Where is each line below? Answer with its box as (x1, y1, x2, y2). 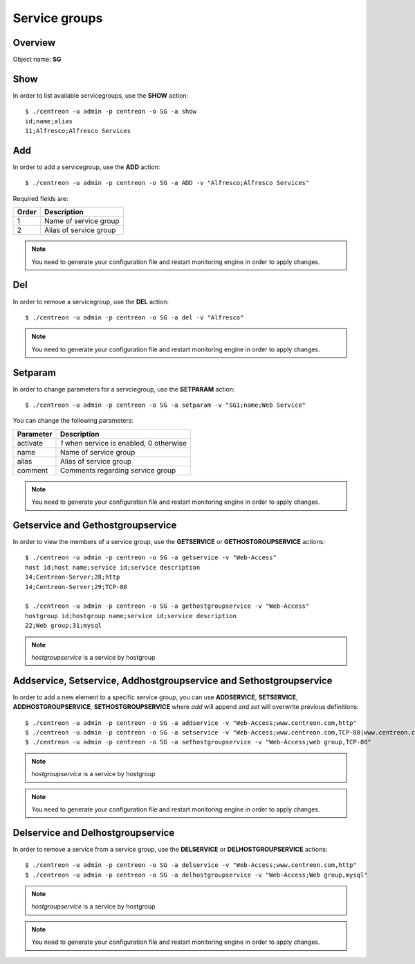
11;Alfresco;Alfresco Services (25, 127, 131, 135)
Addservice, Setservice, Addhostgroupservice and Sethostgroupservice (12, 674, 333, 686)
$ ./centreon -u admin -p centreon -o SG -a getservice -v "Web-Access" (25, 554, 277, 561)
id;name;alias (25, 117, 73, 125)
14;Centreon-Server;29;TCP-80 (25, 583, 128, 590)
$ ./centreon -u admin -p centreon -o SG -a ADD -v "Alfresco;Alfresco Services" (25, 179, 310, 187)
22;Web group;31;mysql (25, 622, 102, 630)
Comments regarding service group (59, 465, 176, 475)
